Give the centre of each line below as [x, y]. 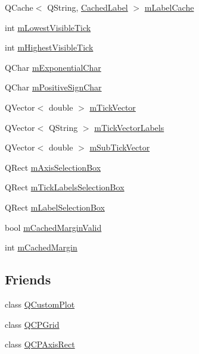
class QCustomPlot [40, 304]
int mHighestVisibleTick [49, 47]
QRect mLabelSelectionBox [55, 207]
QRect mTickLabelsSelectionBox [65, 187]
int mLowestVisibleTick [48, 27]
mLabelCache [169, 7]
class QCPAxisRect [40, 344]
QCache [19, 7]
